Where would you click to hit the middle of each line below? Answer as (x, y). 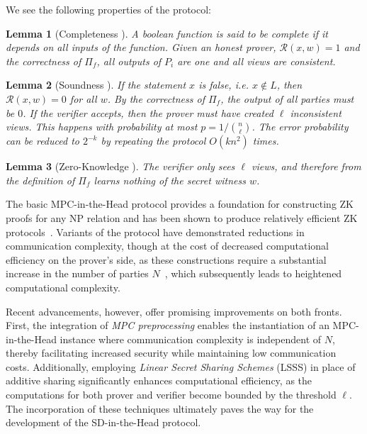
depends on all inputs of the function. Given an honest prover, (141, 47)
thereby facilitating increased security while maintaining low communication (171, 353)
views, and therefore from (306, 166)
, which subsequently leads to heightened (253, 273)
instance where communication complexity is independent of (191, 339)
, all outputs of (129, 61)
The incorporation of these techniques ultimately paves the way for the (160, 408)
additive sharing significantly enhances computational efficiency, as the (159, 380)
